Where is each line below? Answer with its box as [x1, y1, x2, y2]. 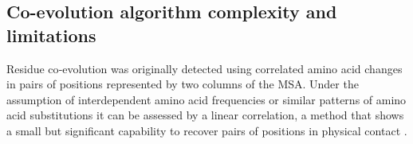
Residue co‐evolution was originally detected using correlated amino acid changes [6, 60, 403, 76]
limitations [6, 22, 96, 47]
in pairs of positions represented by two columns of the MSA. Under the [6, 76, 359, 92]
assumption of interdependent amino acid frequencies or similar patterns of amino [6, 91, 407, 107]
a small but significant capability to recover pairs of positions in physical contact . [6, 122, 407, 138]
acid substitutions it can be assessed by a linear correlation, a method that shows [6, 107, 404, 123]
